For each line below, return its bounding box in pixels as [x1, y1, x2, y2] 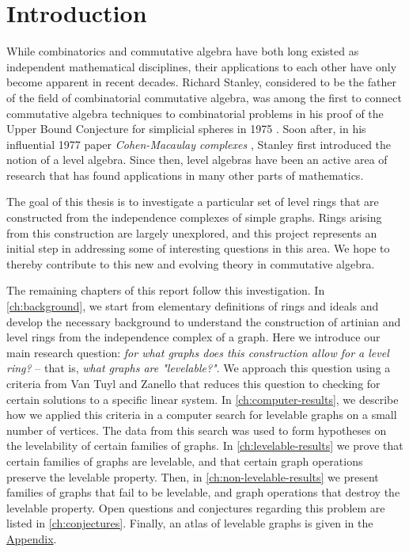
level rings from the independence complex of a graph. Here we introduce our [6, 329, 381, 345]
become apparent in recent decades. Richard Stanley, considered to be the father [6, 74, 396, 90]
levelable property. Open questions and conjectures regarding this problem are [6, 499, 385, 516]
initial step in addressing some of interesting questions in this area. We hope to [6, 240, 390, 257]
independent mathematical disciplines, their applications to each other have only [6, 58, 397, 74]
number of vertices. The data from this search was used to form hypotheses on [6, 421, 387, 438]
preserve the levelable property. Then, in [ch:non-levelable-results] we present [6, 468, 379, 485]
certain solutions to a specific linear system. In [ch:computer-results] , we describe [6, 390, 399, 407]
